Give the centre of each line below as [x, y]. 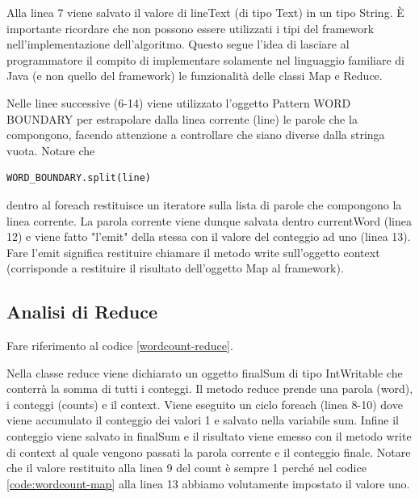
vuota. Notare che [51, 150]
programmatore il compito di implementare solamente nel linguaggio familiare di [205, 59]
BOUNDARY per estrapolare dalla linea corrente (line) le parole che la [182, 118]
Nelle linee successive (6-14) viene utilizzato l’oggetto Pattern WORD [179, 102]
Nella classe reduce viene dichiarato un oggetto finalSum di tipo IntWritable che [205, 372]
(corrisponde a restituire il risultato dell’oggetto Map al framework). [175, 268]
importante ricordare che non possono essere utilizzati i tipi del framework [191, 28]
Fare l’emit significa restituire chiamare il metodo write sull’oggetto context [193, 252]
